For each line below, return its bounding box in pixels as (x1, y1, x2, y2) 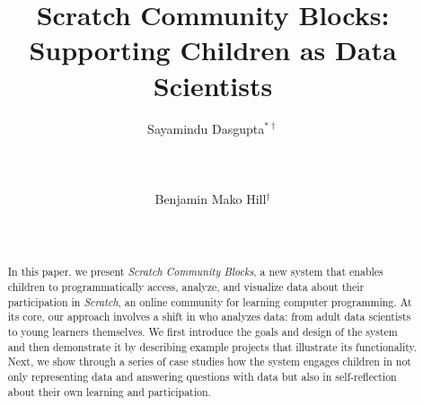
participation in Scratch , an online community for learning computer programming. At (7, 294, 412, 309)
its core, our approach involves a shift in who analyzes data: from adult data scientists (7, 309, 411, 324)
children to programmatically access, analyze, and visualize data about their (7, 279, 365, 295)
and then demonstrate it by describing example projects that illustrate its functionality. (7, 339, 418, 354)
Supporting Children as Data (29, 31, 397, 68)
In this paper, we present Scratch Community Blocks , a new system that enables (7, 264, 383, 279)
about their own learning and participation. (7, 384, 211, 399)
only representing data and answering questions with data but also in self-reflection (7, 369, 397, 384)
